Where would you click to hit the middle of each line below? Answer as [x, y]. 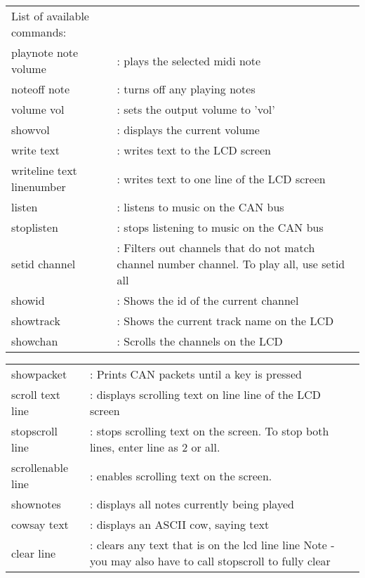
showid [28, 300]
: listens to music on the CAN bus [200, 207]
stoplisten [35, 227]
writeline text [44, 170]
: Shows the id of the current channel [208, 300]
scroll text [36, 394]
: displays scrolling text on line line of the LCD [205, 394]
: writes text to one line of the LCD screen [221, 178]
